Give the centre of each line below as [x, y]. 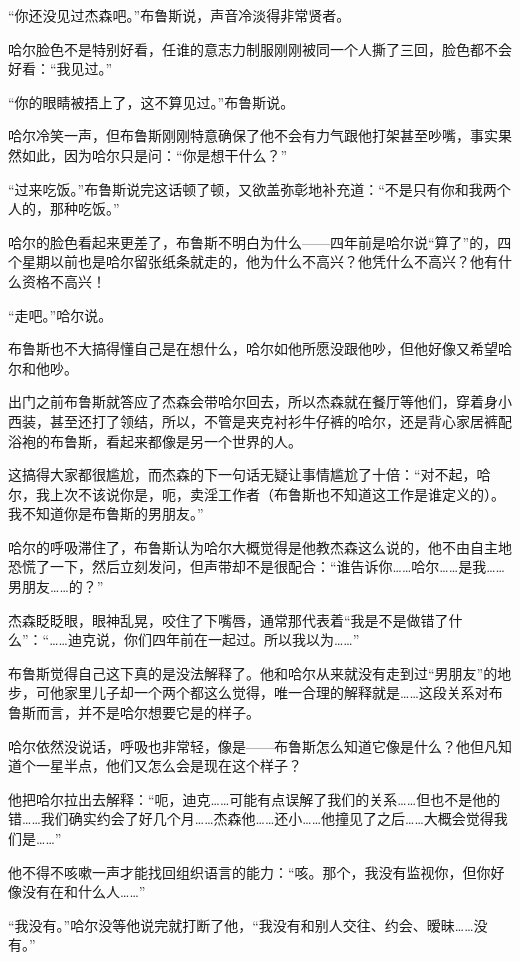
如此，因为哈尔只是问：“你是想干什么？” [154, 154]
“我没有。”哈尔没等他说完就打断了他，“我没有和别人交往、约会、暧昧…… [241, 924]
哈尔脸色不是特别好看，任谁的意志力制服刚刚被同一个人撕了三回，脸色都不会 [260, 48]
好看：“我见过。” [60, 68]
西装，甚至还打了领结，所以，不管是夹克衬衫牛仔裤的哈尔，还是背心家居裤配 [260, 420]
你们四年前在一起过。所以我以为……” [241, 639]
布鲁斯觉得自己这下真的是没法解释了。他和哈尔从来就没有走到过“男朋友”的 [253, 672]
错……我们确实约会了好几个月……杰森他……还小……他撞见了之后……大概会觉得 [251, 818]
